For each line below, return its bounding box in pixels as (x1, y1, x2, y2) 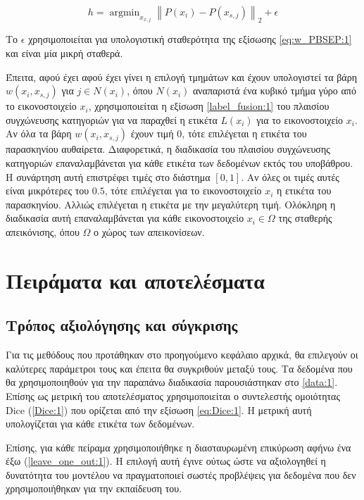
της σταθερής (278, 211, 332, 225)
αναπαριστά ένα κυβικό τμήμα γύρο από (192, 83, 356, 98)
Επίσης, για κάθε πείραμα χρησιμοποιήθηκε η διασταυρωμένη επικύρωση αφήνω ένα (6, 439, 351, 454)
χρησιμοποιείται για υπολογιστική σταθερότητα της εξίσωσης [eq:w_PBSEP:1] (28, 32, 352, 46)
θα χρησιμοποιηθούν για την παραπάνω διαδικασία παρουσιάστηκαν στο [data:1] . (6, 375, 338, 389)
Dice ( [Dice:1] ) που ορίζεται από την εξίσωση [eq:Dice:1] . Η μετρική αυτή (6, 402, 312, 417)
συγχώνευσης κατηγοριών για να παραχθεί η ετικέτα (6, 112, 218, 127)
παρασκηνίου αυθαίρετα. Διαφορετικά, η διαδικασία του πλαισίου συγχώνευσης (6, 142, 330, 156)
